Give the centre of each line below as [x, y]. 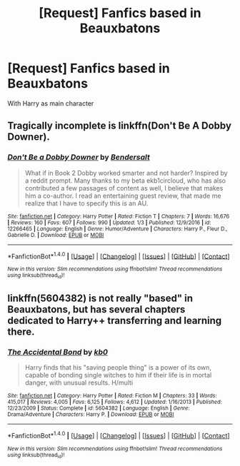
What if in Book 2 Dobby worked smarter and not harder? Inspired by [126, 173]
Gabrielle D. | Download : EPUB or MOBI [56, 235]
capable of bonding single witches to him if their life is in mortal [118, 375]
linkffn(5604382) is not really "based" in [100, 298]
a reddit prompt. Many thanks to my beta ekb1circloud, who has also [125, 181]
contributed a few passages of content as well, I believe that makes [124, 188]
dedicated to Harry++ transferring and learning [115, 320]
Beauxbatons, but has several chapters [96, 309]
